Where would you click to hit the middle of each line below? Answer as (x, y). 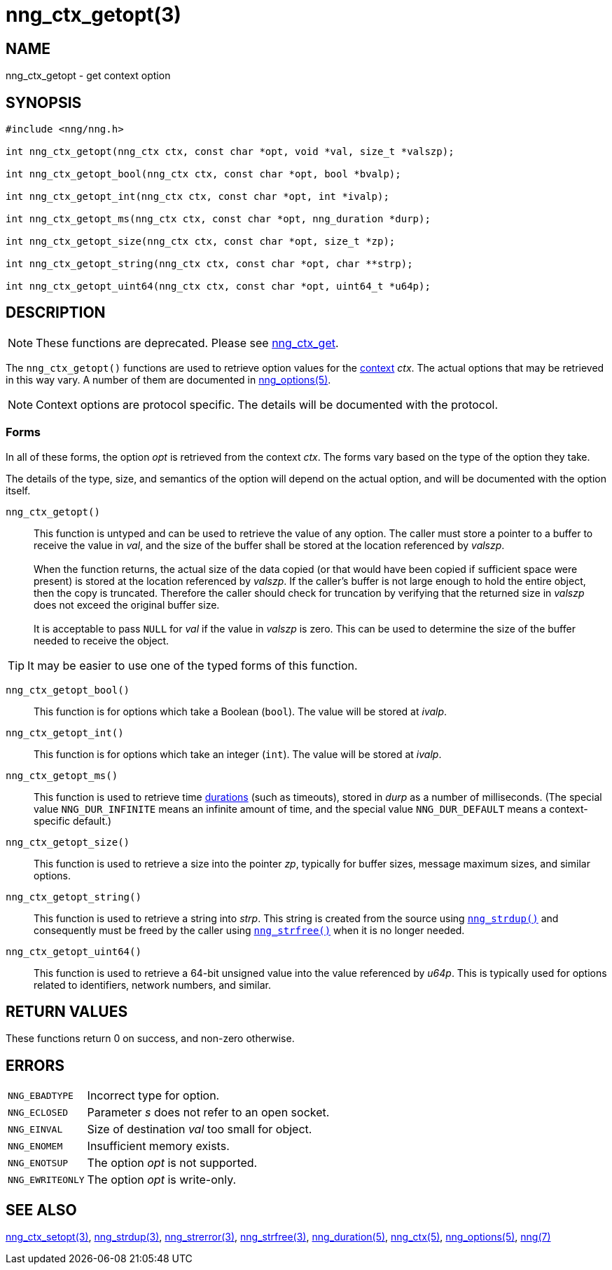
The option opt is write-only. (162, 1180)
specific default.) (73, 820)
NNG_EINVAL (35, 1129)
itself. (18, 490)
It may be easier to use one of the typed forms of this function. (193, 665)
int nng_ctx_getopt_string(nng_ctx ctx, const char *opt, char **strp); (209, 264)
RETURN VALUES (67, 1012)
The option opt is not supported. (172, 1163)
